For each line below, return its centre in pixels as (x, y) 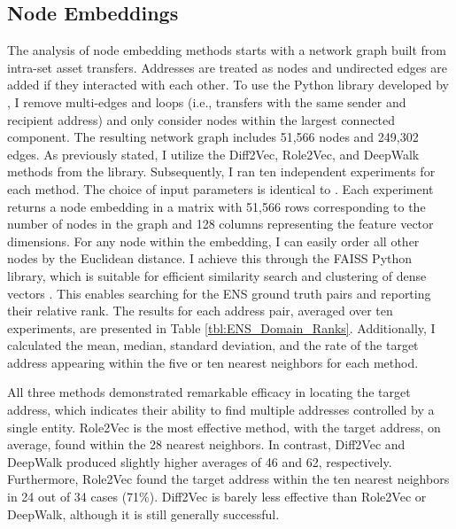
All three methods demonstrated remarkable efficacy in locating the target (209, 392)
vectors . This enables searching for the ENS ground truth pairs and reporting (219, 293)
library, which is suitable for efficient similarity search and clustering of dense (217, 275)
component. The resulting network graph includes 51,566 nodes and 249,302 (213, 137)
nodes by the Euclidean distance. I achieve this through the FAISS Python (210, 258)
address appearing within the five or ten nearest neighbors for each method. (213, 362)
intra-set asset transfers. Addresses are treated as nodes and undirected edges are (227, 67)
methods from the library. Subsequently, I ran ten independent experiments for (221, 171)
